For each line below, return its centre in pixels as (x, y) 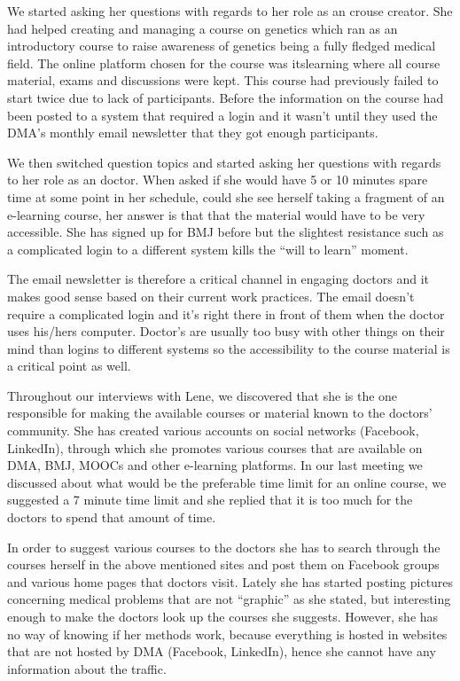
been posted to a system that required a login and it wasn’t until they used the (222, 115)
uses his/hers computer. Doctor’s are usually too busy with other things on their (226, 331)
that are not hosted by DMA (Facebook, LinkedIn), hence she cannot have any (222, 651)
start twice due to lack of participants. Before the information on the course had (226, 97)
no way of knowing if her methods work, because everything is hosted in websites (227, 634)
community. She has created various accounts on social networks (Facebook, (213, 431)
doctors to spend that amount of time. (112, 517)
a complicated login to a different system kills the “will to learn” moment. (208, 249)
